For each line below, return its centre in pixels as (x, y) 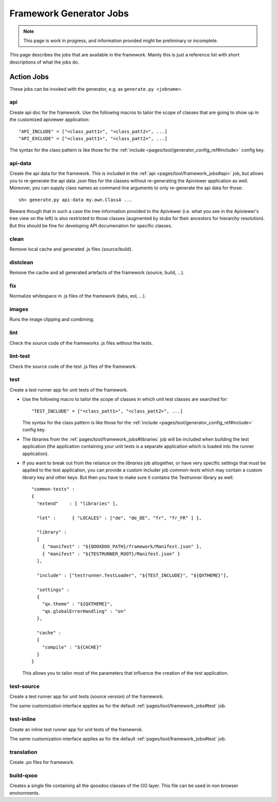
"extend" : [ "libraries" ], (77, 503)
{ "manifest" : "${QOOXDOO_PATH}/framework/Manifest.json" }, (122, 547)
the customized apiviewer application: (50, 120)
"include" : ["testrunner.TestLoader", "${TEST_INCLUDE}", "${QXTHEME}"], (133, 575)
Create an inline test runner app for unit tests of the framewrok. (76, 729)
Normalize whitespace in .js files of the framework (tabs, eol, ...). (78, 296)
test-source (25, 686)
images (19, 309)
